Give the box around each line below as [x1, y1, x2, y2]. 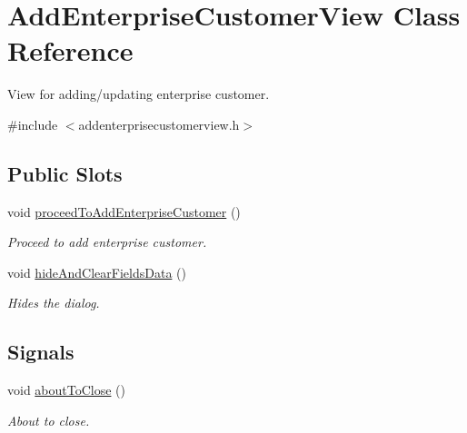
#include [7, 114, 58, 133]
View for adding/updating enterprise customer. [7, 84, 270, 103]
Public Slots [7, 159, 123, 187]
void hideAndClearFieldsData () [7, 262, 186, 281]
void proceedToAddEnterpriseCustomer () [7, 202, 241, 221]
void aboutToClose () [7, 380, 125, 399]
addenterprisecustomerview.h [78, 114, 240, 133]
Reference [7, 32, 134, 69]
